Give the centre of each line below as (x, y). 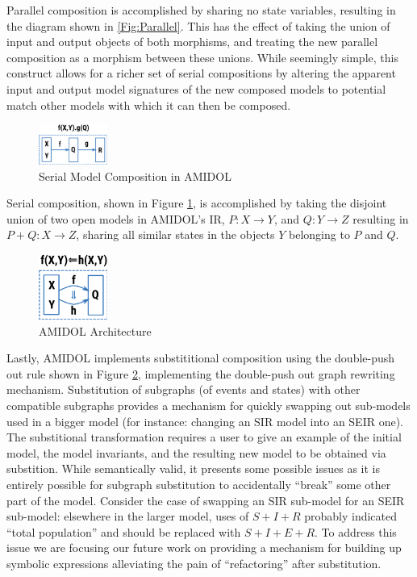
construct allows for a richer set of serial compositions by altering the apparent (201, 73)
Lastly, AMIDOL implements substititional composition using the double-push (201, 358)
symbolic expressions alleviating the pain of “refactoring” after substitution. (194, 563)
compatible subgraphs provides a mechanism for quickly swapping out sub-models (208, 405)
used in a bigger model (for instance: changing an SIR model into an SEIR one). (205, 421)
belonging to (319, 234)
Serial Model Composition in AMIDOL (135, 176)
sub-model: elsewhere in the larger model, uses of (128, 516)
